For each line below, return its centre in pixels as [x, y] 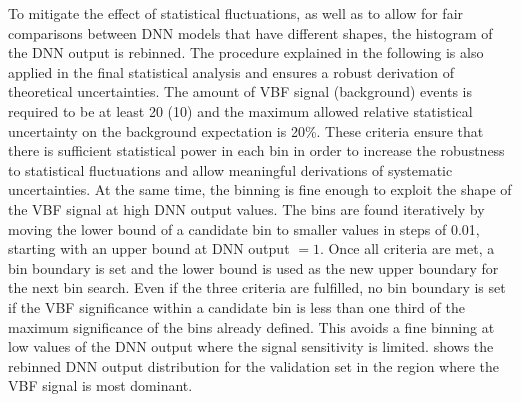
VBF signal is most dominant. [100, 385]
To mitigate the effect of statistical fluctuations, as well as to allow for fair [236, 13]
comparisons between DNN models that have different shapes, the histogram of [250, 32]
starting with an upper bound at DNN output [149, 248]
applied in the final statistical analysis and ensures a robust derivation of [231, 71]
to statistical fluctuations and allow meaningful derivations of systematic [230, 169]
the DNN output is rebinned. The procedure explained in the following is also [246, 52]
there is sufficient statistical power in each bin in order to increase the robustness [256, 150]
